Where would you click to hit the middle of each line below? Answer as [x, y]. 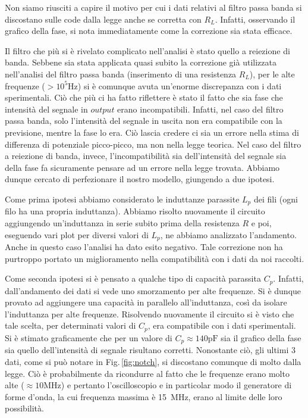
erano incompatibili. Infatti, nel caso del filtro [200, 109]
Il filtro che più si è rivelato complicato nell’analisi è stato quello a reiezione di [147, 50]
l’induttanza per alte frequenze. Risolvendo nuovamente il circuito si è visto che [150, 313]
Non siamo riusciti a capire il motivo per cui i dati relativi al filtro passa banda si [153, 7]
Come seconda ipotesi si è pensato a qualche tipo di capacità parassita [133, 278]
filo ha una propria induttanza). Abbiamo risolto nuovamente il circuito [135, 211]
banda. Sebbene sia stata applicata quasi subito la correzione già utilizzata [141, 62]
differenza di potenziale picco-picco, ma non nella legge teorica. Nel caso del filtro [153, 144]
